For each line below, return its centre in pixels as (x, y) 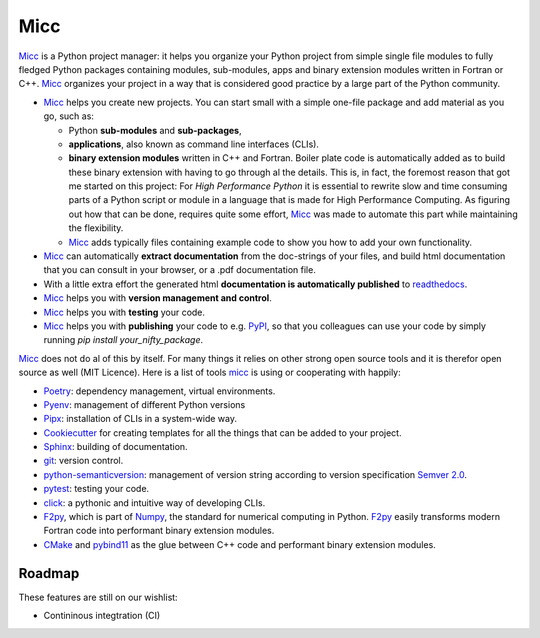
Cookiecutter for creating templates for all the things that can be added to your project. (222, 432)
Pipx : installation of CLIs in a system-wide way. (140, 419)
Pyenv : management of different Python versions (144, 404)
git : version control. (83, 461)
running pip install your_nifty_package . (123, 340)
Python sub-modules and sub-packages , (155, 130)
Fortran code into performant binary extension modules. (159, 531)
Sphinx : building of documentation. (116, 447)
